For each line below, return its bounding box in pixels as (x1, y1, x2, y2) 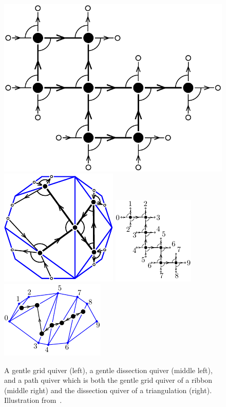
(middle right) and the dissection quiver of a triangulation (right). (4, 384, 212, 395)
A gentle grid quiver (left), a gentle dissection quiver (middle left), (4, 364, 213, 375)
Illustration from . (4, 395, 62, 405)
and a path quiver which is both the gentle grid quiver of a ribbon (4, 375, 213, 385)
